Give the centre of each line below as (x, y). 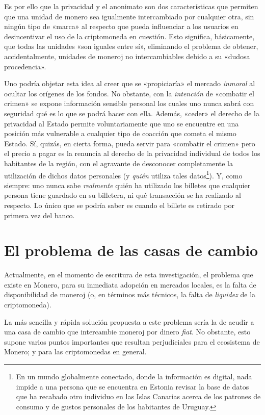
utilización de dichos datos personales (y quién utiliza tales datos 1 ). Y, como (123, 174)
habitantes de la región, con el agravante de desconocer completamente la (118, 163)
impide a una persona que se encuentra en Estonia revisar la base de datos (132, 386)
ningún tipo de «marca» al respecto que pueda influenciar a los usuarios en (121, 26)
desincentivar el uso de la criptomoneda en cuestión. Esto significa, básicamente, (129, 36)
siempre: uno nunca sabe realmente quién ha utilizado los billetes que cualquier (127, 185)
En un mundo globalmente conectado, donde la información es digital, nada (134, 376)
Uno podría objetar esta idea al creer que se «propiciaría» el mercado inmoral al (130, 83)
